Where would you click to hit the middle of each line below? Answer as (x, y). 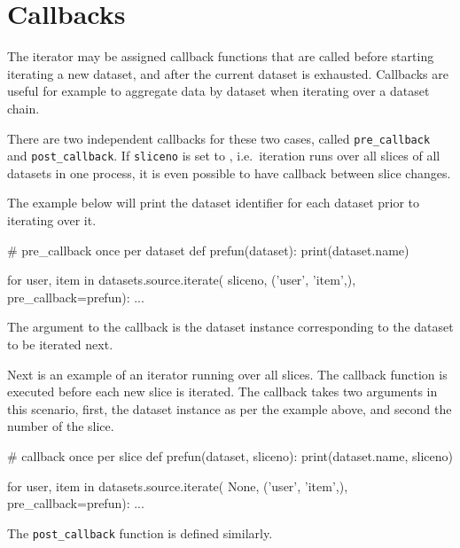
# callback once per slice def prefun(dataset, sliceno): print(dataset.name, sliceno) (230, 455)
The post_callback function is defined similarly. (140, 532)
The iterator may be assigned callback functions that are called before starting (221, 56)
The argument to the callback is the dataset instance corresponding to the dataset (230, 327)
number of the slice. (61, 426)
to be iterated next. (60, 344)
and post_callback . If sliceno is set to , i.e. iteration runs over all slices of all (224, 156)
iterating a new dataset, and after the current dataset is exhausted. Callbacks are (228, 73)
